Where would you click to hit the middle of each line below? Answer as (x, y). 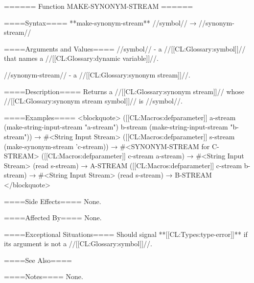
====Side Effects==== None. (53, 201)
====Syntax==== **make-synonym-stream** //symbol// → (100, 22)
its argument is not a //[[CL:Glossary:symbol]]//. (78, 244)
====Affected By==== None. (53, 218)
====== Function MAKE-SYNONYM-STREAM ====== (99, 6)
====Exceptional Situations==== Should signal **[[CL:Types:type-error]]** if (126, 234)
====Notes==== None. (44, 276)
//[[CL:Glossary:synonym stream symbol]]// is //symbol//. (93, 101)
